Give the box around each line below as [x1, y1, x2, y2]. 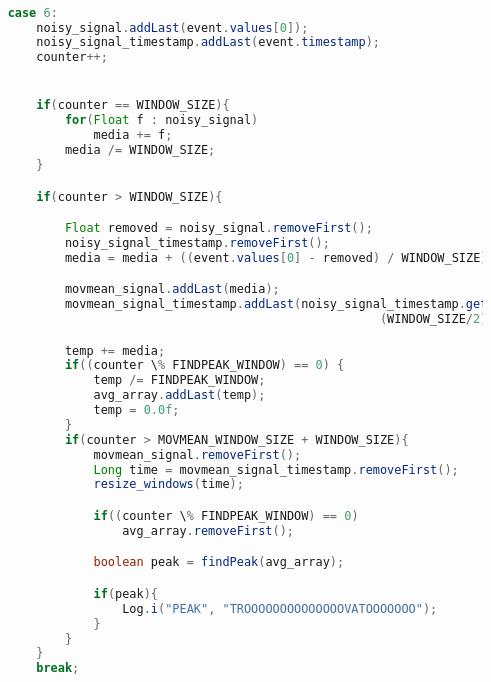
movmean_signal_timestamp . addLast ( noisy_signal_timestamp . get [64, 297, 488, 312]
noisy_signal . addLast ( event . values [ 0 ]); [36, 20, 309, 35]
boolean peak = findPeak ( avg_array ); [93, 555, 345, 570]
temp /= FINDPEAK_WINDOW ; [93, 373, 266, 388]
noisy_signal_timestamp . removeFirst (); [64, 235, 330, 250]
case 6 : [7, 5, 58, 20]
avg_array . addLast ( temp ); [93, 388, 266, 403]
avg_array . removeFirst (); [122, 523, 295, 538]
